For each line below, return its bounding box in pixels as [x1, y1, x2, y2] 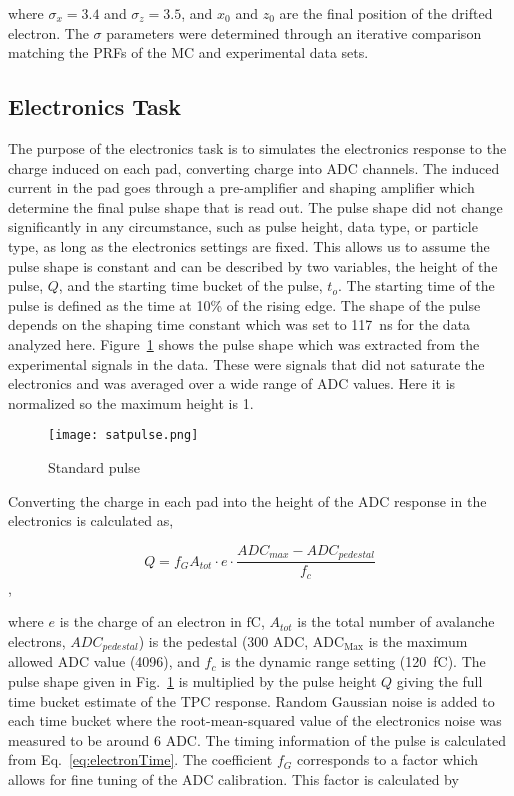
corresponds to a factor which [297, 749, 479, 770]
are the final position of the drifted [279, 3, 493, 23]
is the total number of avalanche [297, 611, 495, 632]
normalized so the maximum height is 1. [8, 392, 254, 413]
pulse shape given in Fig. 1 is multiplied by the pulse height [8, 670, 377, 691]
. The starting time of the [337, 275, 495, 296]
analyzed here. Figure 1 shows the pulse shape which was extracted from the [8, 333, 480, 354]
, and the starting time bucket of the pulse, [58, 275, 323, 296]
